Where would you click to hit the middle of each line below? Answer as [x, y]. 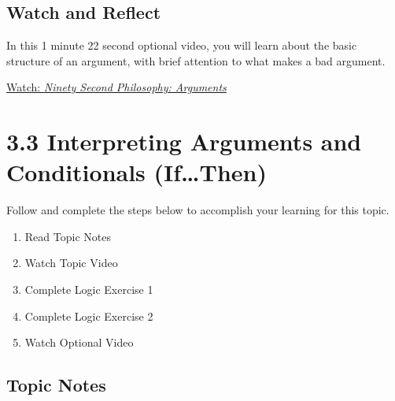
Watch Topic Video [71, 263]
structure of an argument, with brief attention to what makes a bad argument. [196, 60]
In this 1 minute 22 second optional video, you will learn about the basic [182, 45]
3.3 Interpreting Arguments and [184, 141]
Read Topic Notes [68, 236]
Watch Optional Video [79, 342]
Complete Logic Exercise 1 [89, 290]
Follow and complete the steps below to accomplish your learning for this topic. [198, 210]
